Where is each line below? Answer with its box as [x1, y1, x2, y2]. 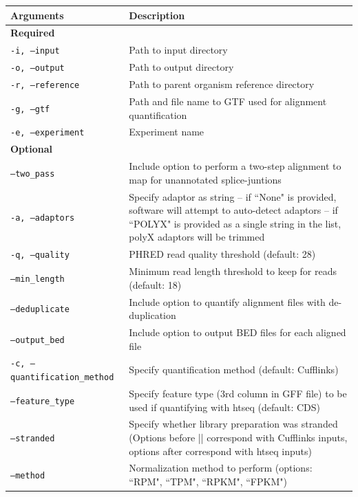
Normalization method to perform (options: [129, 461, 313, 475]
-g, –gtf [10, 104, 50, 114]
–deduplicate [10, 305, 70, 315]
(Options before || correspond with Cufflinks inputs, [129, 430, 348, 444]
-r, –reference [10, 80, 80, 90]
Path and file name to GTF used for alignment [129, 93, 327, 108]
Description [129, 8, 185, 22]
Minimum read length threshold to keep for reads [129, 264, 337, 278]
